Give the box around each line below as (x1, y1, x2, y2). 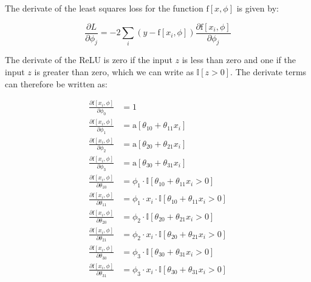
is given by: (236, 2, 279, 14)
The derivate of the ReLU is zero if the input (5, 53, 173, 66)
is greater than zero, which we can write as (34, 65, 194, 78)
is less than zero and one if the (182, 53, 296, 66)
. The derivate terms (230, 65, 307, 78)
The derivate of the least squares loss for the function (5, 2, 203, 14)
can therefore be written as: (5, 77, 108, 90)
